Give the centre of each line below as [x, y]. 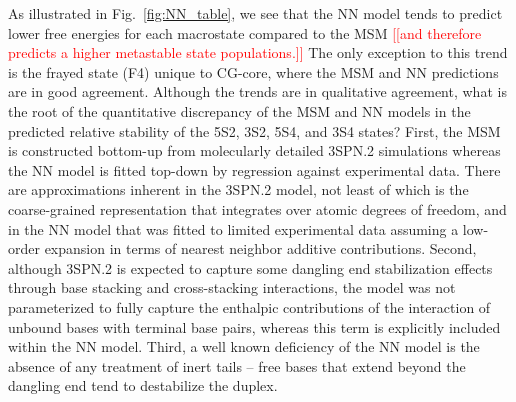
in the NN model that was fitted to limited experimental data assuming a [233, 228]
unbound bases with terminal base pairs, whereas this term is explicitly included [254, 326]
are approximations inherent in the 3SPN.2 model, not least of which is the [238, 189]
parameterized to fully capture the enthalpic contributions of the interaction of [249, 306]
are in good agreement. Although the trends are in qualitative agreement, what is [257, 91]
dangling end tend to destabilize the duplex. [143, 385]
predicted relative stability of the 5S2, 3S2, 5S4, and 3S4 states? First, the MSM [254, 130]
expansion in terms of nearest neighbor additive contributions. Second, [260, 248]
